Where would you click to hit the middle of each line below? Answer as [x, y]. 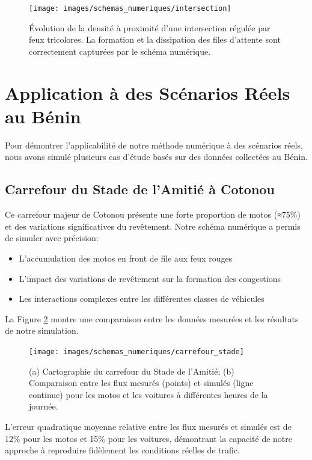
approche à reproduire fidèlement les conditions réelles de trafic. [122, 450]
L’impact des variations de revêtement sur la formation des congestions [150, 278]
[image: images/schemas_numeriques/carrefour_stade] [136, 351]
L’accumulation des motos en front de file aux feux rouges [126, 258]
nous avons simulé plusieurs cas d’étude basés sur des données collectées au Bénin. [156, 157]
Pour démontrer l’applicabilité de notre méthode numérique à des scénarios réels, [154, 145]
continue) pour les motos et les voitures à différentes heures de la [148, 394]
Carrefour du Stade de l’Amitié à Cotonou [140, 189]
